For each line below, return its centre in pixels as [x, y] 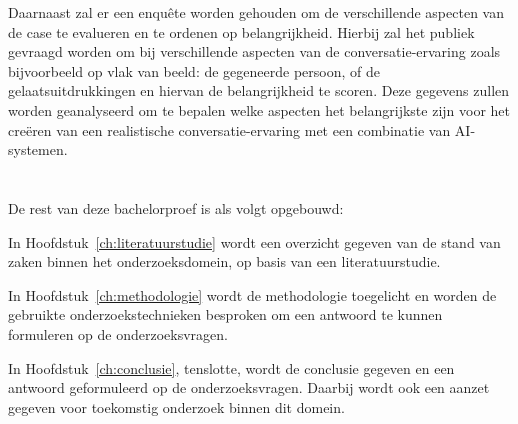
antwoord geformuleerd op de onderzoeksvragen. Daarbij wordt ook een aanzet [249, 387]
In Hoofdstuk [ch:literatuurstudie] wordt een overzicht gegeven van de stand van [254, 241]
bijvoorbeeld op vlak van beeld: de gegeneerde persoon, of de [194, 70]
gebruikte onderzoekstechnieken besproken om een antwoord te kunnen [225, 314]
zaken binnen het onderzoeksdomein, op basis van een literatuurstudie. [224, 261]
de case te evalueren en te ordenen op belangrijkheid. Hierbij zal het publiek [241, 31]
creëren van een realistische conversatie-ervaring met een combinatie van [229, 129]
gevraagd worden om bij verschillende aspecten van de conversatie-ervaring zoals [254, 51]
